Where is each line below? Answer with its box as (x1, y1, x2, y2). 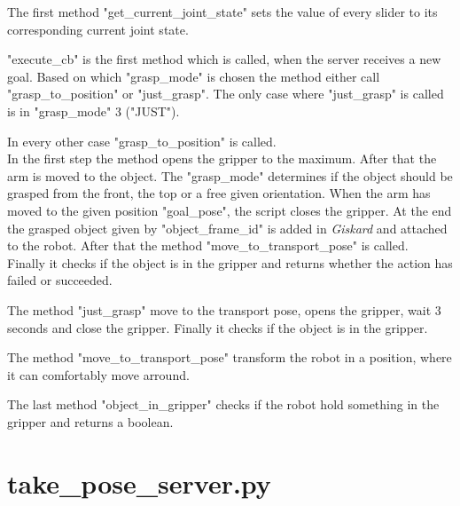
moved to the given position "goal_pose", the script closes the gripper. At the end (7, 201, 452, 219)
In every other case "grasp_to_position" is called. (7, 131, 277, 150)
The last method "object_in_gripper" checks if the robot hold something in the (7, 395, 440, 414)
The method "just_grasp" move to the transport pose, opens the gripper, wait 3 (7, 300, 441, 319)
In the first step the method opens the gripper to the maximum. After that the (7, 149, 437, 168)
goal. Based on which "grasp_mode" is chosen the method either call (7, 67, 380, 85)
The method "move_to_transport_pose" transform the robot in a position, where (7, 348, 452, 367)
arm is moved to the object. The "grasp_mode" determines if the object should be (7, 166, 453, 185)
